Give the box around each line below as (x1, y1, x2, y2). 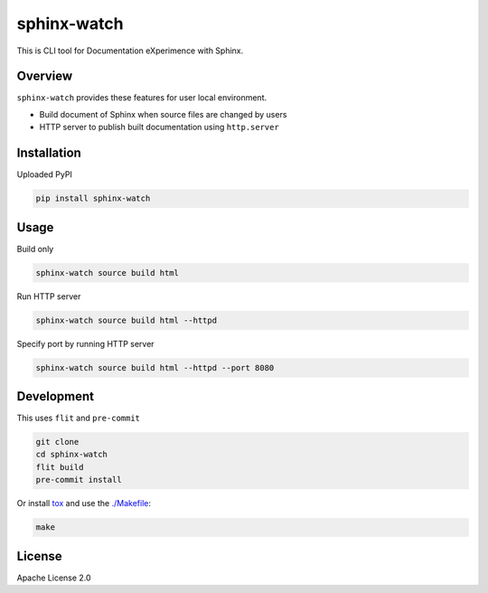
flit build (35, 462, 84, 472)
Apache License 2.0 (16, 572, 91, 583)
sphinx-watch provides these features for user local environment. (16, 92, 267, 103)
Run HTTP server (16, 290, 81, 302)
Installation (16, 146, 81, 161)
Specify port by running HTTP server (16, 338, 155, 349)
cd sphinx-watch (35, 449, 108, 460)
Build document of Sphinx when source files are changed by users (39, 108, 287, 119)
